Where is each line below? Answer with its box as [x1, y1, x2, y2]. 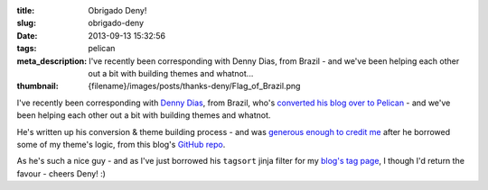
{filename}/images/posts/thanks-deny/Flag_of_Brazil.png [88, 81, 301, 92]
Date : [16, 30, 38, 41]
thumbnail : [16, 81, 59, 92]
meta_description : [16, 55, 88, 67]
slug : [16, 18, 36, 29]
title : [16, 5, 35, 15]
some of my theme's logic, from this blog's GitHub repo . [16, 139, 226, 149]
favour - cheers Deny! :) [16, 167, 106, 179]
